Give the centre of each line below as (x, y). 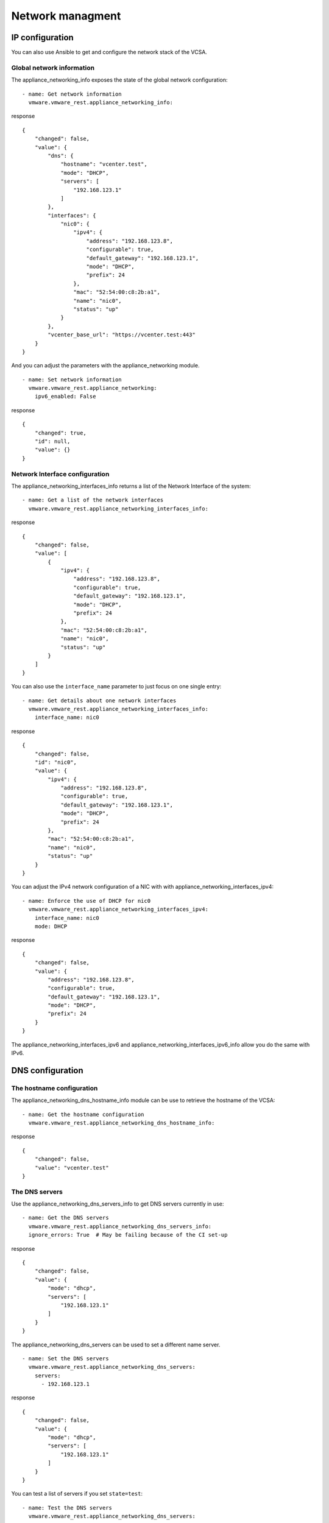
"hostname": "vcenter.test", (104, 164)
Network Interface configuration (60, 474)
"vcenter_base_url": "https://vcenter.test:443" (122, 335)
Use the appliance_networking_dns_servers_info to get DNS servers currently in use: (118, 1204)
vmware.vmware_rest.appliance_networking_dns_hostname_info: (122, 1123)
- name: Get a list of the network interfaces (93, 500)
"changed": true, (60, 433)
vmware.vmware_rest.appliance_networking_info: (101, 102)
